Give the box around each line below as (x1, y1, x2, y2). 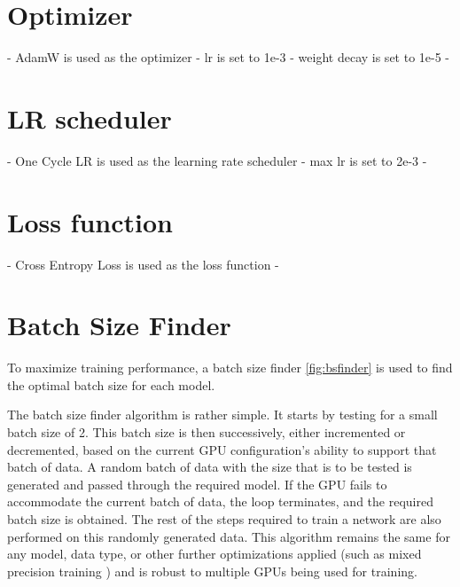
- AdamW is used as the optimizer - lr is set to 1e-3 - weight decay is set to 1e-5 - (7, 48, 450, 67)
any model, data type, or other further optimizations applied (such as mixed (7, 544, 422, 563)
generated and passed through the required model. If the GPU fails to (7, 474, 387, 493)
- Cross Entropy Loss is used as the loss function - (7, 254, 279, 273)
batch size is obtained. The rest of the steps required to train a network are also (7, 510, 441, 528)
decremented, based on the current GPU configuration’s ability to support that (7, 440, 437, 458)
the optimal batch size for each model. (7, 375, 215, 394)
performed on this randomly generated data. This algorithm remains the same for (7, 527, 450, 545)
